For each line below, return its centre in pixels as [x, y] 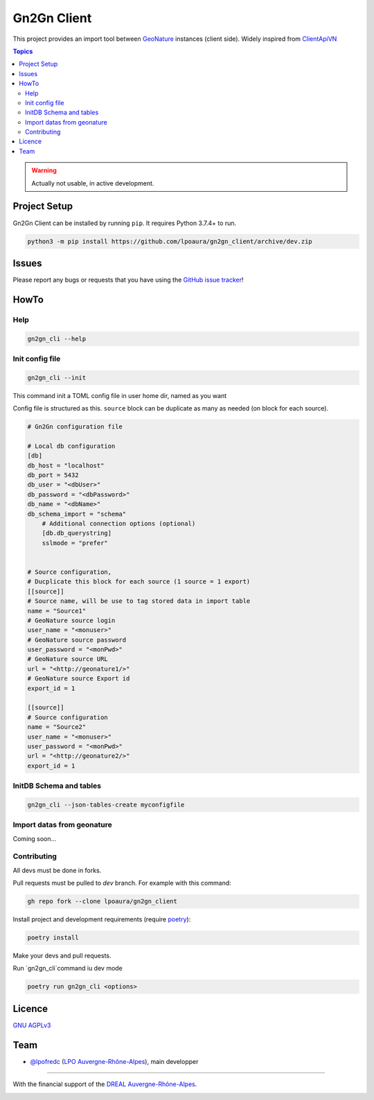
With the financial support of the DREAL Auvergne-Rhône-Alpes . [105, 1084]
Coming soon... [35, 838]
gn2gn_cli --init [57, 378]
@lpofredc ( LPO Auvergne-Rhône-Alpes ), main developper [114, 1061]
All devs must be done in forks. [57, 870]
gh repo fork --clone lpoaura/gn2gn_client [103, 901]
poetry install [53, 938]
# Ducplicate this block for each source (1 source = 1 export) [139, 582]
